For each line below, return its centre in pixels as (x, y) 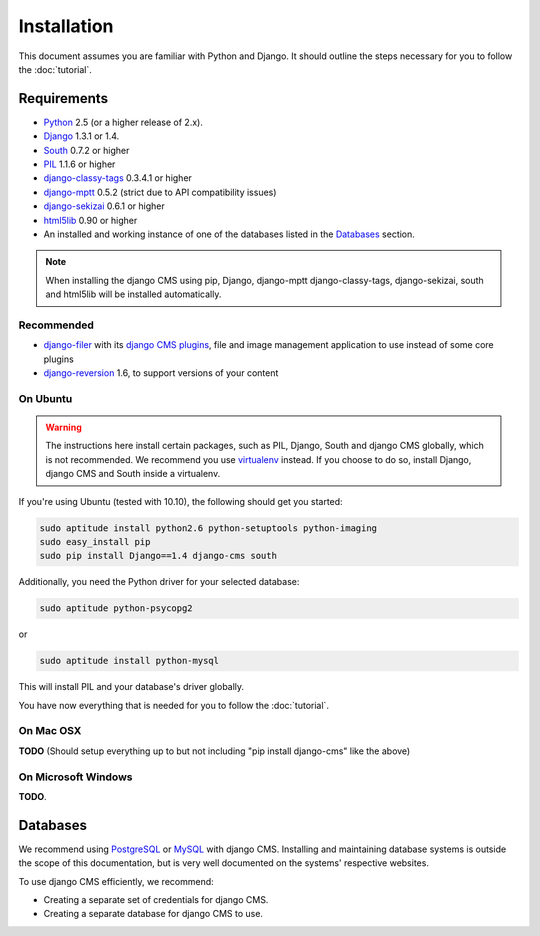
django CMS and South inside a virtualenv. (133, 474)
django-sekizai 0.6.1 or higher (104, 206)
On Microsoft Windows (75, 777)
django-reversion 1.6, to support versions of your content (161, 373)
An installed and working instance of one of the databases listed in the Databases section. (229, 234)
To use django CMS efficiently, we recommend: (116, 881)
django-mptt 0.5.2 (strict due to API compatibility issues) (160, 192)
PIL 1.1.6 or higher (79, 164)
